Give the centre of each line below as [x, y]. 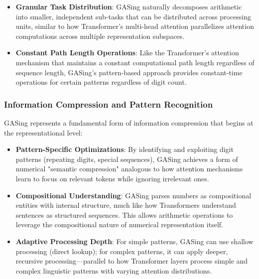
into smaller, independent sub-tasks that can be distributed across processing [133, 16]
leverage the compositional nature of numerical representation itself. [119, 224]
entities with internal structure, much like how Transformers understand [126, 205]
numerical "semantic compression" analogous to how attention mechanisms [129, 169]
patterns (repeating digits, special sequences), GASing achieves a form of [127, 159]
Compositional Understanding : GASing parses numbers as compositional [133, 195]
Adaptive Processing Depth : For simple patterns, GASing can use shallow [134, 241]
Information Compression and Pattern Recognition [109, 104]
